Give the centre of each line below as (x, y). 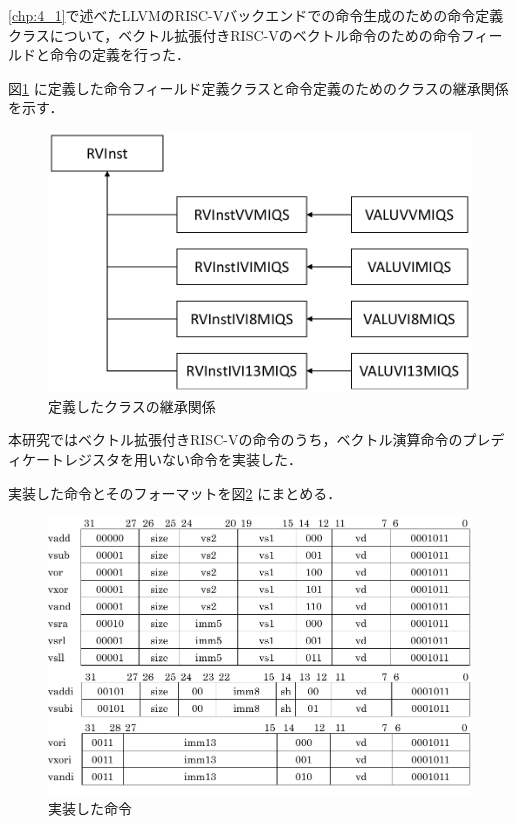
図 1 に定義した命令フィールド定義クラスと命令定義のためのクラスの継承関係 (258, 87)
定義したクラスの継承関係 (132, 405)
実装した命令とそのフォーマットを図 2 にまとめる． (175, 492)
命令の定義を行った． (119, 54)
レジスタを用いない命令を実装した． (182, 459)
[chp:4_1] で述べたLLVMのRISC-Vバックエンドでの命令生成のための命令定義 (256, 15)
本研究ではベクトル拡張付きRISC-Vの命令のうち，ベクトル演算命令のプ (242, 439)
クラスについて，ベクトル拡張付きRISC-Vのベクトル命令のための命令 (234, 34)
